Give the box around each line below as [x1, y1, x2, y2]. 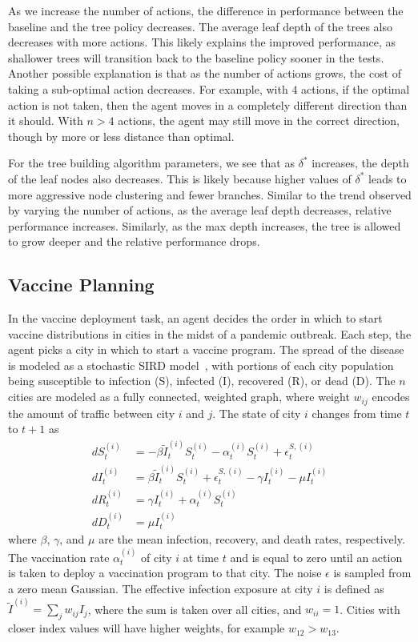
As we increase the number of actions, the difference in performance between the [8, 2, 404, 18]
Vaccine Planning [8, 272, 155, 297]
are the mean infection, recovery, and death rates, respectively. [98, 531, 405, 548]
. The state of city [212, 404, 301, 421]
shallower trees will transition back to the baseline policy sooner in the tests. [8, 49, 384, 66]
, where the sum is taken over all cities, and [87, 600, 302, 617]
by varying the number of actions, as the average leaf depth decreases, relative [8, 202, 392, 219]
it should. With [8, 112, 83, 129]
